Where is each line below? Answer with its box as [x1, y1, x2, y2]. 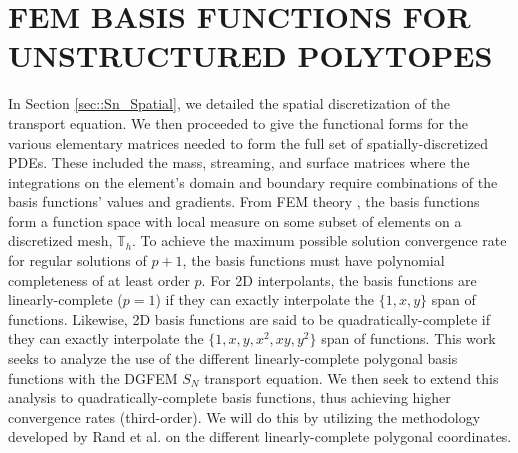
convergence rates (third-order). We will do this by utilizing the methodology [8, 406, 481, 427]
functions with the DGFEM [8, 367, 178, 388]
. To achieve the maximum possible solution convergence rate [132, 230, 507, 251]
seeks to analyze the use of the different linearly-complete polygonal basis [8, 348, 458, 369]
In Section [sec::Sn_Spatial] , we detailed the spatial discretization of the [8, 93, 451, 114]
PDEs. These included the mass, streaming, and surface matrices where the [8, 152, 470, 173]
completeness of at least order [8, 269, 190, 290]
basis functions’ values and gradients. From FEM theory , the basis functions [8, 191, 480, 212]
